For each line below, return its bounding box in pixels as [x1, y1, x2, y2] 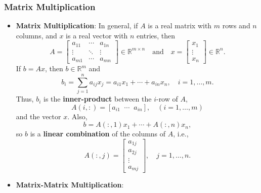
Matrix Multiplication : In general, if [16, 20, 138, 31]
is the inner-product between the [43, 93, 152, 104]
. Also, [67, 111, 88, 121]
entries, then [137, 30, 176, 40]
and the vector [16, 111, 61, 121]
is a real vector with [66, 30, 128, 40]
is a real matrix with [148, 20, 212, 31]
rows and [222, 20, 250, 31]
